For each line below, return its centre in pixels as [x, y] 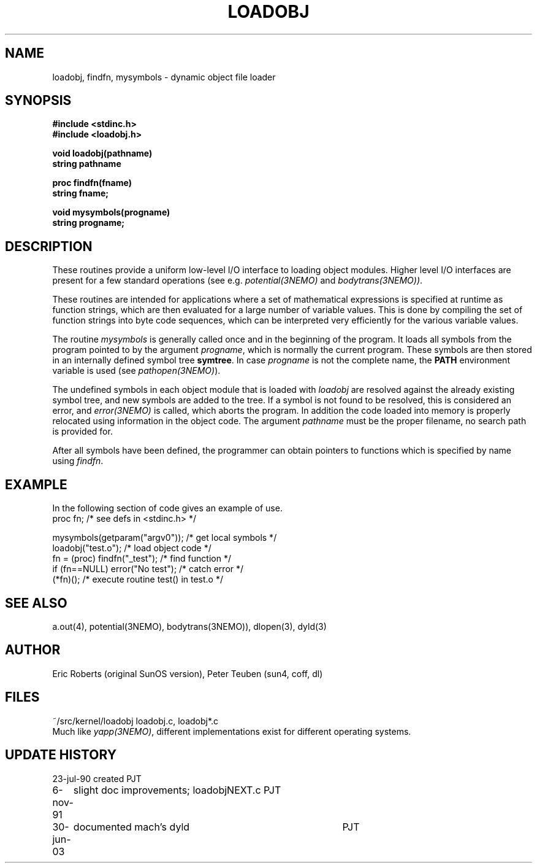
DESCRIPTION [49, 246]
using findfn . [78, 461]
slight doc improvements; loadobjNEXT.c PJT [177, 790]
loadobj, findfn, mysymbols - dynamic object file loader [164, 77]
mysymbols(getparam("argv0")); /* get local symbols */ [165, 538]
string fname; [81, 193]
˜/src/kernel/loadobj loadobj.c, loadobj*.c [135, 721]
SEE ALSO [36, 603]
